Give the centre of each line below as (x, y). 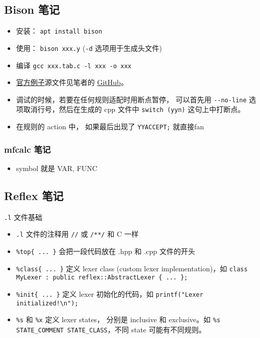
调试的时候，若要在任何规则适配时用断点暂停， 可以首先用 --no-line (131, 99)
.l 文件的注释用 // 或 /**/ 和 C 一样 (77, 234)
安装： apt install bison (59, 31)
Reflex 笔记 (34, 195)
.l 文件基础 (23, 217)
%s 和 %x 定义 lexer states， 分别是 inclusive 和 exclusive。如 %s (118, 319)
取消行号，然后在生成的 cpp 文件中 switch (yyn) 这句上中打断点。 (134, 109)
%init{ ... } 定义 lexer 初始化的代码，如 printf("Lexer (110, 294)
